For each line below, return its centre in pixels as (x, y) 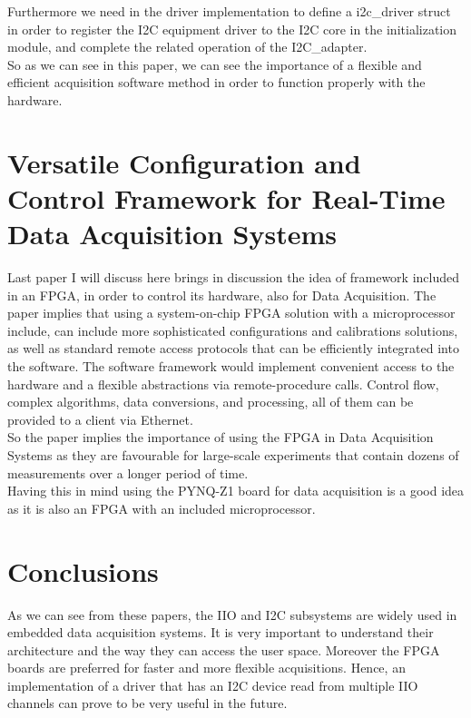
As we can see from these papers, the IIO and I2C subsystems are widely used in (232, 614)
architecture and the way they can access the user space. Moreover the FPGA (224, 649)
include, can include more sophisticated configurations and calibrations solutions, (233, 330)
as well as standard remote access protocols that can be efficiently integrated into (233, 348)
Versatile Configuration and (184, 162)
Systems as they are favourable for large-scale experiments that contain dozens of (233, 455)
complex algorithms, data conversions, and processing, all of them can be (211, 402)
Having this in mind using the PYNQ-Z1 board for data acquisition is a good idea (236, 491)
